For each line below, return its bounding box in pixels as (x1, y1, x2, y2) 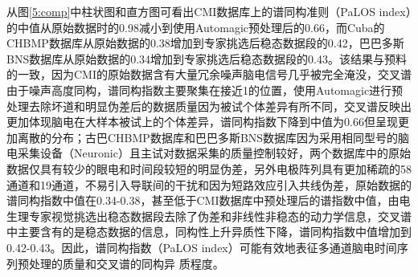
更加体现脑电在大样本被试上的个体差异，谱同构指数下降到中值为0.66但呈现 (6, 113, 398, 130)
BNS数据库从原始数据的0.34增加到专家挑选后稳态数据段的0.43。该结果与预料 (6, 50, 407, 67)
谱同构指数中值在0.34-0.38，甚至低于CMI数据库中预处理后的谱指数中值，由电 (6, 192, 411, 209)
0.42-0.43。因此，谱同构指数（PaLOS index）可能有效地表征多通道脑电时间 (6, 238, 397, 255)
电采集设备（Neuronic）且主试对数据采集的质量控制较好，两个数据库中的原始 (6, 145, 411, 161)
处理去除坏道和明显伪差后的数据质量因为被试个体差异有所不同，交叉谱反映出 (6, 97, 412, 114)
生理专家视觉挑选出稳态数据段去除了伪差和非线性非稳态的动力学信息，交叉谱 (6, 207, 412, 224)
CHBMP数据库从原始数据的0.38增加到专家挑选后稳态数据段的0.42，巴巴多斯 (6, 35, 404, 51)
